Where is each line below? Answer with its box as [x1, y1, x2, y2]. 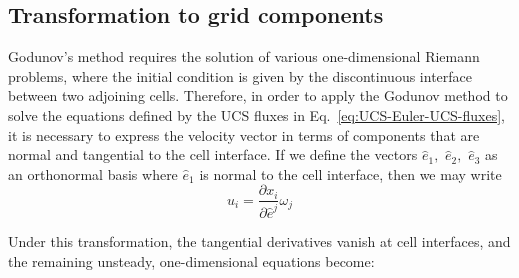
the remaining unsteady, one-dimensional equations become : [8, 250, 375, 271]
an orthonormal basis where [8, 163, 178, 184]
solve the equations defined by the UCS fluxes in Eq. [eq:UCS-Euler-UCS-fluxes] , [8, 104, 506, 125]
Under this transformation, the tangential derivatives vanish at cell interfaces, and [8, 230, 511, 251]
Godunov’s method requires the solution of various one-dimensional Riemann [8, 46, 480, 67]
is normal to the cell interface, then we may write [199, 163, 502, 184]
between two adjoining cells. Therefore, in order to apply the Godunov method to [8, 85, 508, 106]
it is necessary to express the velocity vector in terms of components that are [8, 124, 480, 145]
